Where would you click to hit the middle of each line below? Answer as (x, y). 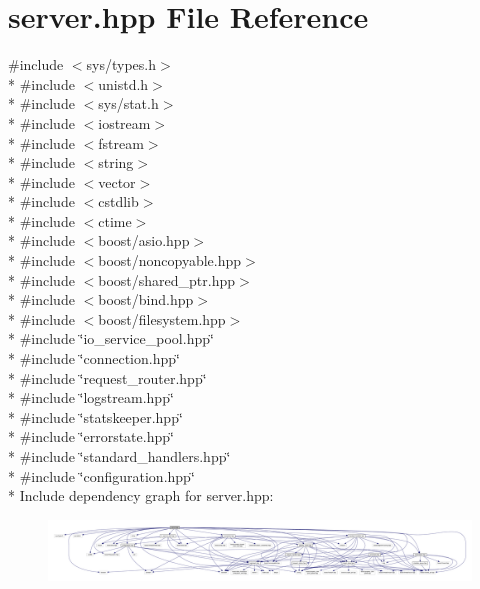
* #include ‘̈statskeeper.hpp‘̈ (95, 416)
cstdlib (118, 201)
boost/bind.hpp (146, 299)
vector (117, 181)
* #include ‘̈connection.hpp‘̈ (94, 358)
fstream (121, 142)
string (116, 162)
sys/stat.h (128, 103)
